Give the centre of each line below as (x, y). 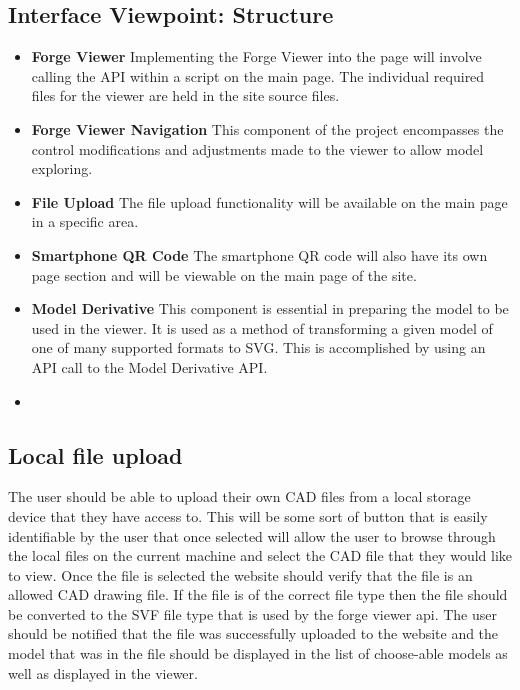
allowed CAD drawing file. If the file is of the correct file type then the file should (258, 594)
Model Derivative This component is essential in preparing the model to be (270, 308)
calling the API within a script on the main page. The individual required (258, 75)
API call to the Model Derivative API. (149, 366)
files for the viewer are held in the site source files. (185, 95)
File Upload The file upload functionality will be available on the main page (269, 201)
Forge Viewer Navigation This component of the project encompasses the (267, 128)
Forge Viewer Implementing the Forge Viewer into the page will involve (256, 56)
